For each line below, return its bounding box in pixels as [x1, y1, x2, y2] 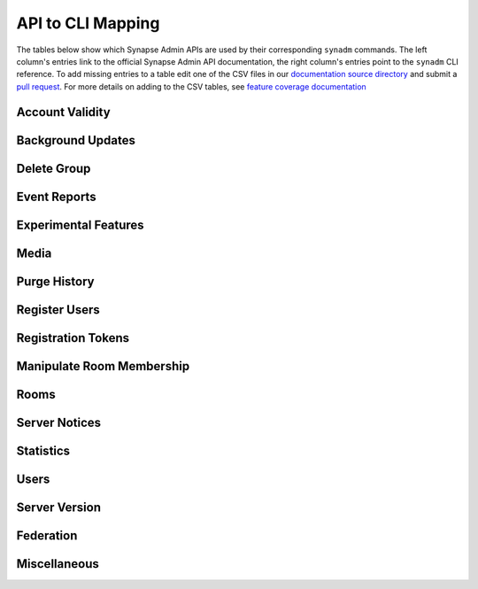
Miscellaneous [16, 556, 99, 571]
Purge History [16, 274, 95, 289]
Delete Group [16, 160, 91, 176]
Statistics [16, 443, 71, 458]
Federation [16, 528, 78, 543]
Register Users [16, 302, 101, 317]
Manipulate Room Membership [16, 359, 190, 374]
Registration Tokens [16, 330, 130, 345]
